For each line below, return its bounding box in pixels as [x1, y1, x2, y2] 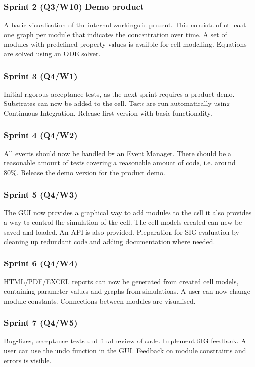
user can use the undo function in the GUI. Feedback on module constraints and [4, 345, 246, 355]
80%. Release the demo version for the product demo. [4, 167, 165, 177]
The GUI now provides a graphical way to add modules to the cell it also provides [4, 207, 252, 217]
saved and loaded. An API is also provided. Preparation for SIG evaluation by [4, 227, 239, 236]
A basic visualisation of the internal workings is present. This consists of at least [4, 20, 246, 30]
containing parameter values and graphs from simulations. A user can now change [4, 286, 251, 296]
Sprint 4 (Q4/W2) [4, 129, 78, 141]
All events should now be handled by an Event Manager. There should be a [4, 148, 231, 158]
